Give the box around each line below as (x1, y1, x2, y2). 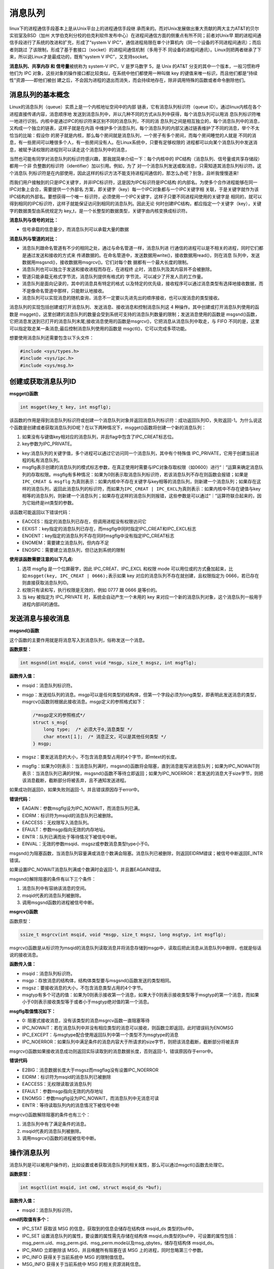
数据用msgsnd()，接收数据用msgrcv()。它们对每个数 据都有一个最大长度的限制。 (22, 259, 191, 265)
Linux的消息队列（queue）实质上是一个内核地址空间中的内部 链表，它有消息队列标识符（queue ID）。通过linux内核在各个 (9, 104, 262, 110)
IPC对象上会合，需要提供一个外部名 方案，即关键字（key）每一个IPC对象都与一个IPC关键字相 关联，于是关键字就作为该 (9, 186, 259, 192)
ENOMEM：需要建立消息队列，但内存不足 (22, 540, 109, 546)
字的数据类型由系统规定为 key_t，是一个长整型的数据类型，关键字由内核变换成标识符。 (9, 208, 190, 214)
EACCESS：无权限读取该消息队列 (22, 1081, 92, 1087)
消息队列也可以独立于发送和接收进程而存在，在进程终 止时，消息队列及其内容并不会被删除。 (22, 266, 215, 273)
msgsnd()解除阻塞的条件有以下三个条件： (9, 876, 96, 882)
